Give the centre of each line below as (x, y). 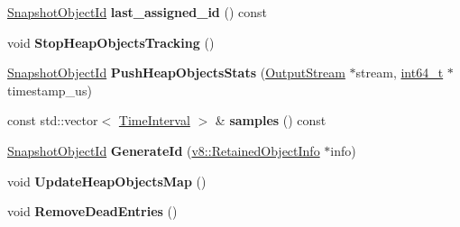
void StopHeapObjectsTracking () (111, 42)
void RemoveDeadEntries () (92, 211)
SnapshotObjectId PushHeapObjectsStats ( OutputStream (176, 73)
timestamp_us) (50, 90)
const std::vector (53, 120)
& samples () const (271, 120)
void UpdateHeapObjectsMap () (107, 181)
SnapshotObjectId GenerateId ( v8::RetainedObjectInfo (164, 150)
